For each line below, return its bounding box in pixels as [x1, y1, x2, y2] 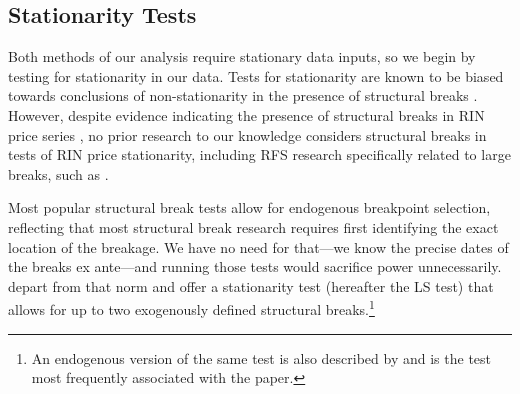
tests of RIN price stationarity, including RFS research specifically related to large [8, 144, 511, 165]
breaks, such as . [8, 163, 109, 184]
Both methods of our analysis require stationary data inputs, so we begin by [8, 46, 476, 67]
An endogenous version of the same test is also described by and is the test [31, 347, 492, 368]
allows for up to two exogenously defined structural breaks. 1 [8, 296, 375, 319]
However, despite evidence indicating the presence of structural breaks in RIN [8, 104, 485, 125]
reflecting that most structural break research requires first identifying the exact [8, 216, 499, 237]
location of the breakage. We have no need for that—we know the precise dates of [8, 236, 509, 257]
